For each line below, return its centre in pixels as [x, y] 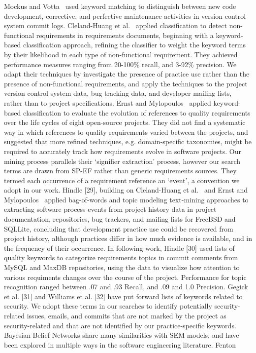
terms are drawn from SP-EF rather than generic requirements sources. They [120, 171]
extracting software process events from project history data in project [110, 209]
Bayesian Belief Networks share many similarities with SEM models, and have [122, 335]
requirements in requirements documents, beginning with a [125, 35]
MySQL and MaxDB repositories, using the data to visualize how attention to [122, 267]
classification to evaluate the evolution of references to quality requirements [137, 112]
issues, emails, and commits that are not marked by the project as [127, 315]
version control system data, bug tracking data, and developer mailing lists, [118, 93]
